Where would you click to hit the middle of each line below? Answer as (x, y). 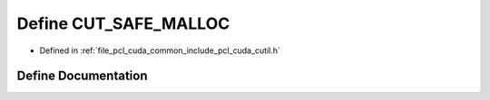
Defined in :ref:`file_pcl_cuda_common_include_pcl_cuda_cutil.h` (160, 50)
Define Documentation (82, 76)
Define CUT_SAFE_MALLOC (123, 23)
